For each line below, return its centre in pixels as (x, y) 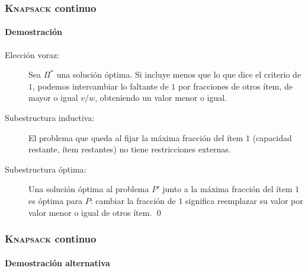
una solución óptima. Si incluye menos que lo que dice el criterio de (179, 74)
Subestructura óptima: (46, 169)
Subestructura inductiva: (50, 118)
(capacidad (272, 137)
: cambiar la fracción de (133, 200)
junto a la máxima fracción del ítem (227, 189)
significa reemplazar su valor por (244, 200)
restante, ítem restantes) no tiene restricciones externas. (130, 149)
